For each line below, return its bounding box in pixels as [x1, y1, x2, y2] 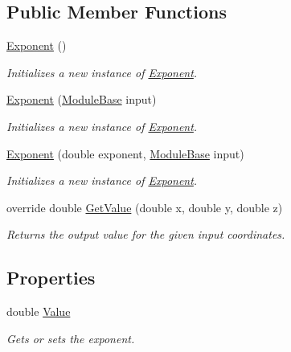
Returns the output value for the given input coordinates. [6, 226, 285, 243]
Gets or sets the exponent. [6, 329, 135, 346]
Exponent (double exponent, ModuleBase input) [6, 145, 244, 162]
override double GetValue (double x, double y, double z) [6, 199, 283, 215]
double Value [6, 303, 71, 320]
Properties [6, 265, 96, 290]
